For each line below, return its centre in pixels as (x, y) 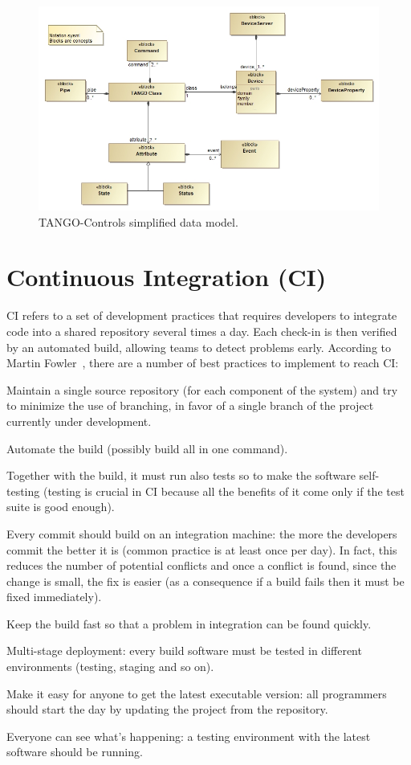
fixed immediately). (54, 597)
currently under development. (79, 421)
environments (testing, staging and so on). (110, 667)
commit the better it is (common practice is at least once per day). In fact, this (202, 549)
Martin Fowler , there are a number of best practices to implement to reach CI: (203, 363)
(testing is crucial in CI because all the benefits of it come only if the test (224, 491)
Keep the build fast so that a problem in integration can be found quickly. (189, 623)
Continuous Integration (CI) (167, 277)
